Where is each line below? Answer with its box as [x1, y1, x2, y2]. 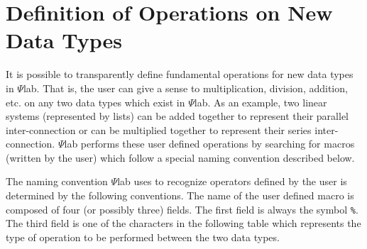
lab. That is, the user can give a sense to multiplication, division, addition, [23, 80, 348, 95]
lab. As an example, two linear [194, 94, 327, 109]
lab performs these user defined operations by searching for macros [64, 136, 355, 151]
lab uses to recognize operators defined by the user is [117, 174, 347, 189]
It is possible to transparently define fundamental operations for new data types [6, 67, 354, 82]
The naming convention [6, 174, 108, 189]
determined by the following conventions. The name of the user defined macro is [6, 188, 354, 203]
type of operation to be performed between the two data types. [6, 229, 280, 244]
